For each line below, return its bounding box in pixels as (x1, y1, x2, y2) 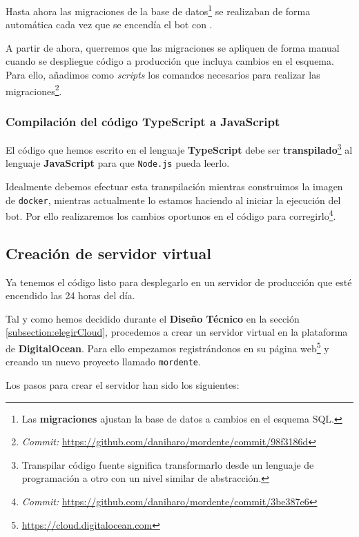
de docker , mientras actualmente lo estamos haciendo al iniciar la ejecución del (6, 192, 341, 207)
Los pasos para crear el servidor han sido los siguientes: (6, 377, 240, 392)
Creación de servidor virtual (6, 242, 211, 263)
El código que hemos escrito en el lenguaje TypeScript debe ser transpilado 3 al (6, 141, 353, 156)
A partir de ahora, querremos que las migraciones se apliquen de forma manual (6, 40, 340, 54)
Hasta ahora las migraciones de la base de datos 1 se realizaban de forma (6, 2, 311, 18)
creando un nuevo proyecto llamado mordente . (6, 354, 201, 369)
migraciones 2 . (6, 81, 62, 98)
